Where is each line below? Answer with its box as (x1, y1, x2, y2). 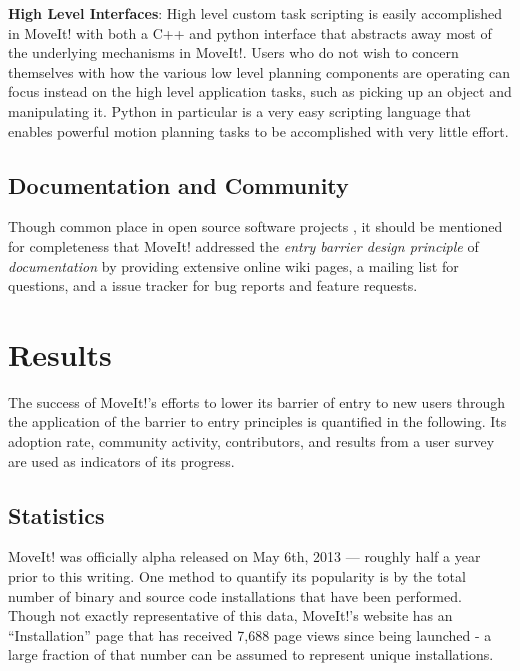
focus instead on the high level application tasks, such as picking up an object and (8, 81, 512, 102)
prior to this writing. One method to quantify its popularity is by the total (8, 566, 466, 587)
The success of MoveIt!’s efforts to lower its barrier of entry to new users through (8, 391, 506, 412)
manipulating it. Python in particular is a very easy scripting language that (8, 100, 472, 121)
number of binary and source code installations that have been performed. (8, 585, 462, 606)
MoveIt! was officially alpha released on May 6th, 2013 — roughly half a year (8, 546, 481, 567)
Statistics (8, 499, 105, 530)
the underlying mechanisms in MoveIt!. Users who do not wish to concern (8, 42, 459, 63)
